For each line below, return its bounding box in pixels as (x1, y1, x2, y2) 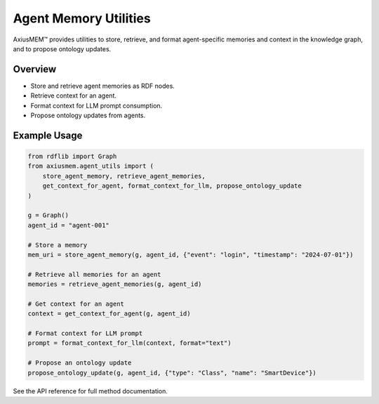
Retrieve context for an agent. (30, 91, 117, 100)
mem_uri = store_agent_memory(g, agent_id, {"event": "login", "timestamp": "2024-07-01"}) (27, 250, 354, 259)
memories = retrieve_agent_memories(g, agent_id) (27, 280, 202, 288)
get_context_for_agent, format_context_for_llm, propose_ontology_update (42, 182, 302, 190)
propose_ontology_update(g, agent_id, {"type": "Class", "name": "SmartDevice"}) (27, 369, 317, 377)
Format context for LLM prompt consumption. (30, 101, 163, 110)
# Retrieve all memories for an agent (27, 271, 161, 278)
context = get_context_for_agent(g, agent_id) (27, 310, 191, 318)
